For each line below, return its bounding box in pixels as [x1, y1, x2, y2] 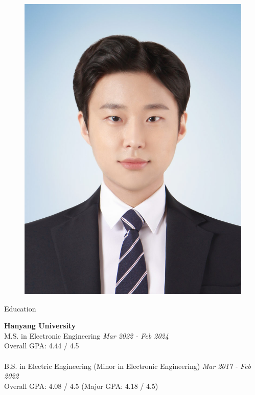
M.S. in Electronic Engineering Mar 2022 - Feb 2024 [4, 330, 169, 341]
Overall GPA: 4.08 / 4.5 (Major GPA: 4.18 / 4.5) [4, 380, 158, 391]
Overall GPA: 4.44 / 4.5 [4, 340, 79, 351]
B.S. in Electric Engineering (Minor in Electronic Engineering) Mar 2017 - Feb [4, 360, 251, 371]
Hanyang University [4, 320, 76, 331]
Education [4, 303, 36, 314]
